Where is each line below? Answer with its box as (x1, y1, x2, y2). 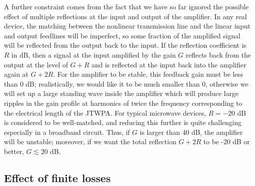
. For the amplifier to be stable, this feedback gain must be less (53, 69, 243, 79)
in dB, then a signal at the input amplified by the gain (11, 49, 176, 60)
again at (4, 69, 28, 79)
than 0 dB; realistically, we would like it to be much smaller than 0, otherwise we (4, 78, 249, 89)
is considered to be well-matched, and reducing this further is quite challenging (4, 117, 242, 127)
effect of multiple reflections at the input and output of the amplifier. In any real (4, 11, 247, 21)
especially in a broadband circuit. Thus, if (4, 126, 130, 137)
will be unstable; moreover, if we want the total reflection (4, 136, 176, 147)
